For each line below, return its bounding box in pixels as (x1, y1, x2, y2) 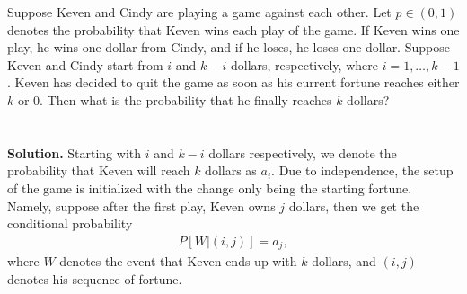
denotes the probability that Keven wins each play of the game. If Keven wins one (7, 20, 460, 39)
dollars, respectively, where (230, 55, 378, 74)
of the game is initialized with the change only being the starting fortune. (7, 178, 412, 197)
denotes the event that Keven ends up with (59, 252, 297, 271)
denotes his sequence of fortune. (7, 269, 182, 288)
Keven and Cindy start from (7, 55, 163, 74)
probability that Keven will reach (7, 161, 190, 180)
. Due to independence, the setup (271, 161, 454, 180)
